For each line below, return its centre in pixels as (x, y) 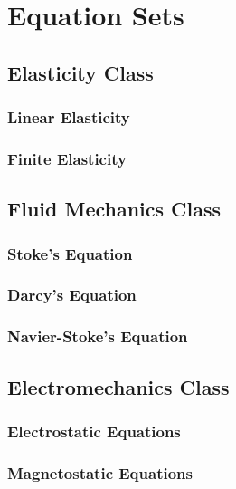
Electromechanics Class (118, 386)
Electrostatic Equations (94, 431)
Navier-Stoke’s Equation (98, 336)
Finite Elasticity (67, 158)
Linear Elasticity (69, 117)
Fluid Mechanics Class (114, 209)
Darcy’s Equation (72, 295)
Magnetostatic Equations (100, 472)
